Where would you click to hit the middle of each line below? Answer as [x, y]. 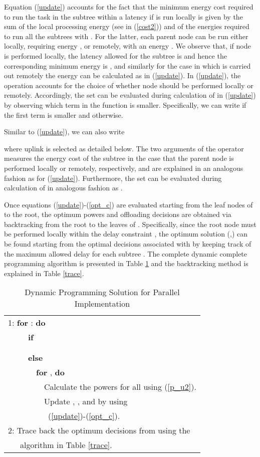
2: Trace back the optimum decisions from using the [99, 430]
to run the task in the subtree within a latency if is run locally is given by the [123, 16]
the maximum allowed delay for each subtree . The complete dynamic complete [126, 253]
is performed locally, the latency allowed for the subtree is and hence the [115, 55]
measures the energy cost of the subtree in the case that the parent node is [119, 158]
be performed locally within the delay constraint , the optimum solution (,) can [126, 234]
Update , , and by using [86, 401]
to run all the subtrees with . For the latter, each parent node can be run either [126, 36]
